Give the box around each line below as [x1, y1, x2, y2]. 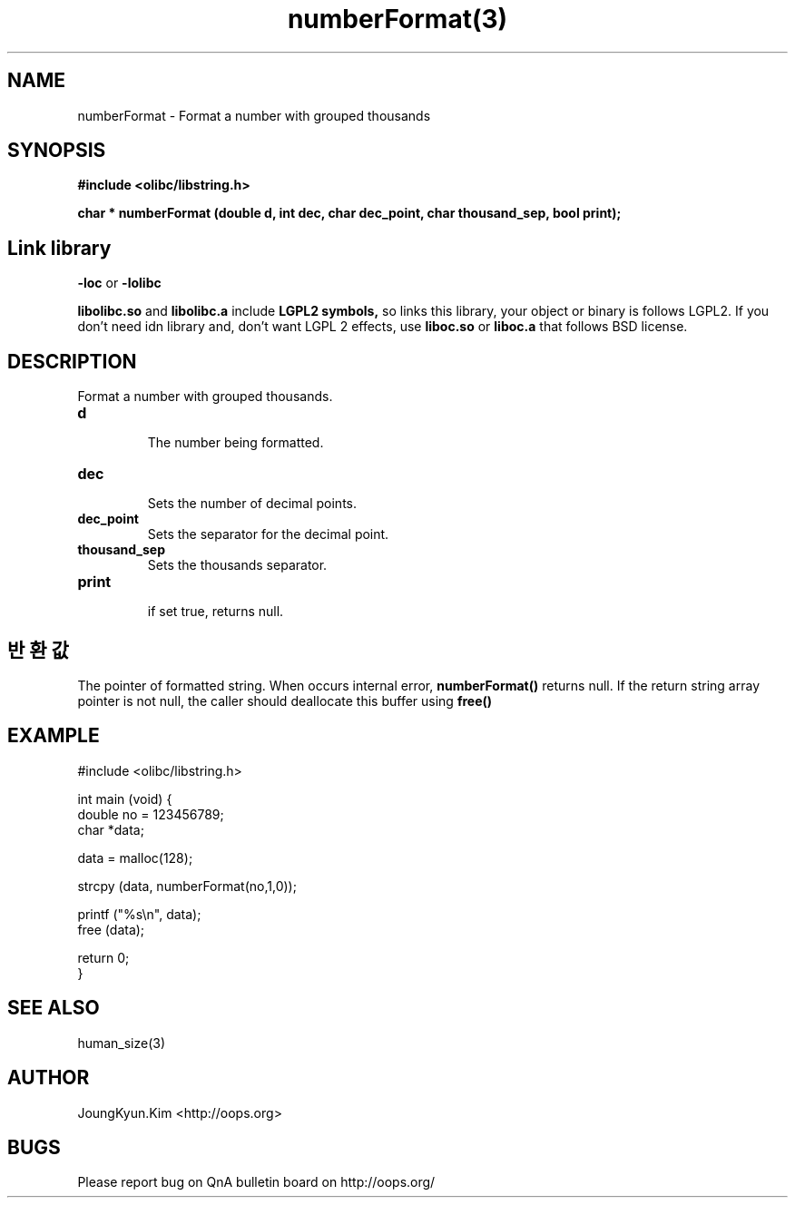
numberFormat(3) [287, 4, 508, 34]
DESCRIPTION [7, 349, 137, 373]
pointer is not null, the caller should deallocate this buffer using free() [77, 692, 493, 709]
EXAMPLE [7, 724, 100, 748]
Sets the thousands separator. [147, 557, 328, 573]
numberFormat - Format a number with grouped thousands [77, 107, 431, 123]
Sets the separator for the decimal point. [147, 526, 389, 543]
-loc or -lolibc [77, 275, 162, 291]
